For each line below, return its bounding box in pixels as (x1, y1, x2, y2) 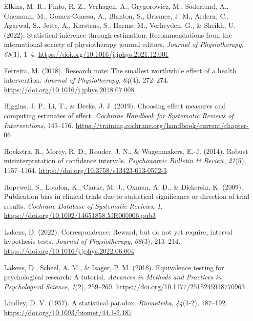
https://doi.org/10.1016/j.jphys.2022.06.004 (4, 246, 134, 256)
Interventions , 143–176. (4, 120, 74, 130)
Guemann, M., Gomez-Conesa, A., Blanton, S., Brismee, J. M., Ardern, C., (4, 10, 229, 21)
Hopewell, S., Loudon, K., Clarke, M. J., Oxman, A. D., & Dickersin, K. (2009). (4, 181, 243, 192)
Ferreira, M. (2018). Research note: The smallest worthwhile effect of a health (4, 65, 236, 75)
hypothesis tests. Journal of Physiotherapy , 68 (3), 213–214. (4, 236, 181, 246)
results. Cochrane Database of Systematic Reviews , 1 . (4, 200, 163, 211)
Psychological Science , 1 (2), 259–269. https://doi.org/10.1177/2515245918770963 (4, 281, 245, 291)
